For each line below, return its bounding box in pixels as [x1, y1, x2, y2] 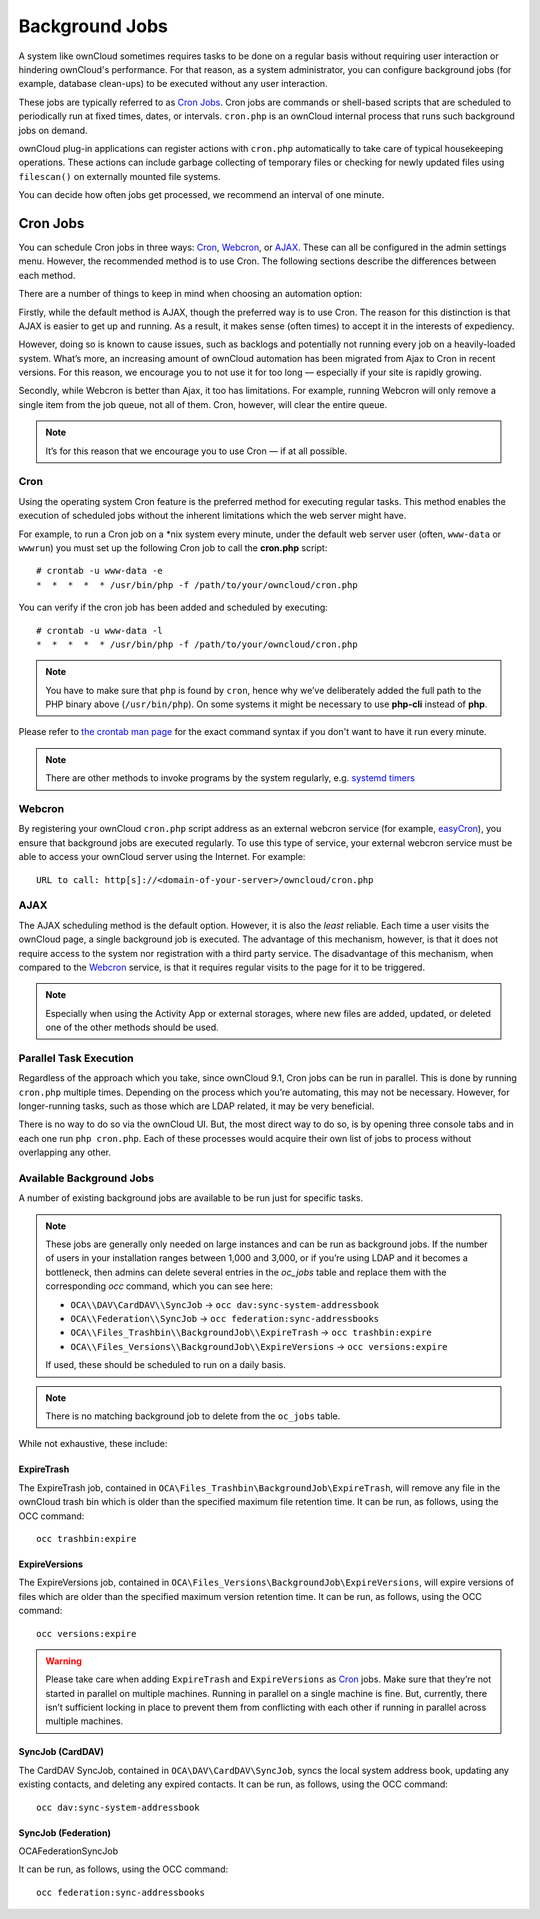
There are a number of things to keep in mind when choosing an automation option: [18, 288, 363, 300]
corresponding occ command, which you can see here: [45, 1280, 274, 1292]
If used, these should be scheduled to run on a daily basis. [45, 1359, 287, 1371]
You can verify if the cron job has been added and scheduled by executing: [18, 601, 329, 614]
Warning [45, 1655, 82, 1667]
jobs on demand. [18, 124, 89, 136]
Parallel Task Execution [18, 1051, 134, 1065]
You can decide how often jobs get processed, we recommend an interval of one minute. [18, 189, 385, 201]
